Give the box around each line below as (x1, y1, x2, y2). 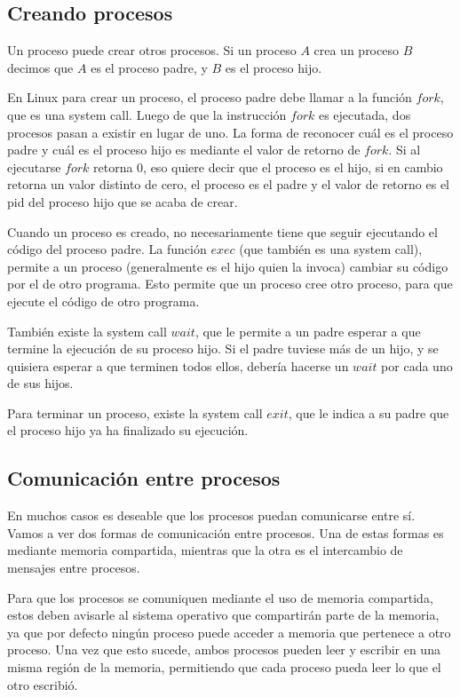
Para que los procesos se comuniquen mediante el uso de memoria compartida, (7, 588, 433, 606)
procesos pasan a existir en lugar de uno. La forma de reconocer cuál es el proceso (7, 123, 454, 141)
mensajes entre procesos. (7, 558, 140, 577)
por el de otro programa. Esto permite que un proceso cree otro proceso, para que (7, 274, 453, 293)
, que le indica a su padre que (288, 403, 449, 422)
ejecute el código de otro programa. (7, 291, 200, 310)
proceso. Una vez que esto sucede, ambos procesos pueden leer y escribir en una (7, 640, 440, 659)
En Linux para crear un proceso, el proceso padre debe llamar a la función (7, 88, 412, 107)
